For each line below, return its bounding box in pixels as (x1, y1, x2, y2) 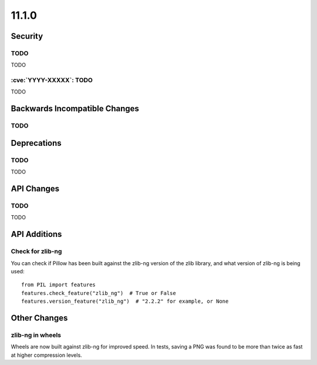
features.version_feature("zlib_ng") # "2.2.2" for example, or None (21, 298, 229, 305)
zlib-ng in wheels (11, 331, 62, 339)
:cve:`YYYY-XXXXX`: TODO (11, 76, 93, 85)
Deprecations (11, 138, 62, 148)
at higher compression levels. (11, 351, 82, 359)
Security (11, 31, 43, 41)
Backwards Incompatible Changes (11, 103, 139, 114)
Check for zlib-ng (11, 247, 62, 256)
